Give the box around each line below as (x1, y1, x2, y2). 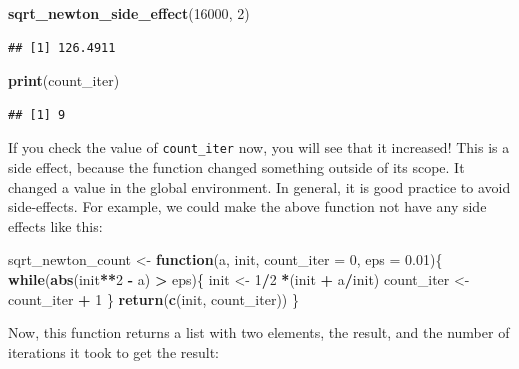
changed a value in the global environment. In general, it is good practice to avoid (8, 176, 511, 197)
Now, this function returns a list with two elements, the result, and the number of (8, 322, 510, 343)
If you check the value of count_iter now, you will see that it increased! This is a (8, 137, 510, 158)
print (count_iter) (8, 70, 120, 91)
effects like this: (8, 215, 103, 236)
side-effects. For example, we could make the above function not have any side (8, 196, 487, 217)
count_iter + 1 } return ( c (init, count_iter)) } (8, 288, 299, 309)
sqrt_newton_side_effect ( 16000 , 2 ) (8, 3, 250, 23)
